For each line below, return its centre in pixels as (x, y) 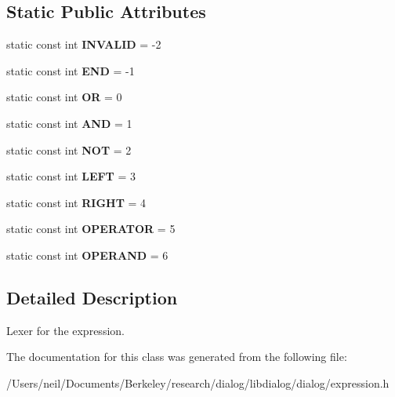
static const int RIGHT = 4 (76, 202)
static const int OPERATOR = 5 (91, 229)
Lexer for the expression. (65, 330)
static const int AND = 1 (69, 123)
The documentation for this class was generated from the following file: (177, 357)
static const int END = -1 (71, 70)
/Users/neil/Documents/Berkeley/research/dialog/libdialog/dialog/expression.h (198, 382)
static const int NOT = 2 (69, 149)
